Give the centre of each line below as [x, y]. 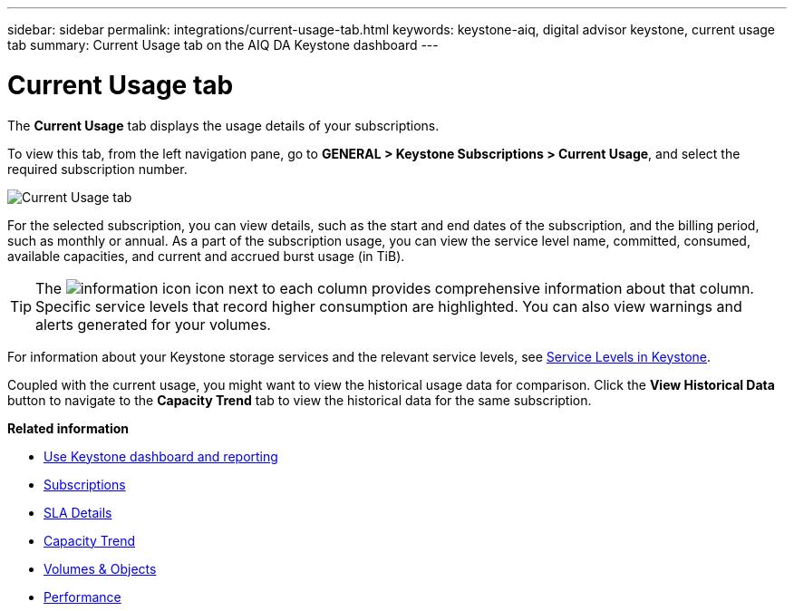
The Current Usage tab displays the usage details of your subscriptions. [223, 125]
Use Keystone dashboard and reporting [161, 456]
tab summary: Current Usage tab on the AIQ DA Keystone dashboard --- [223, 45]
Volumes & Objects [100, 568]
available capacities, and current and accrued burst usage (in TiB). [206, 256]
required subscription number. [97, 169]
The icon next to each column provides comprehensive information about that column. [395, 288]
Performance [82, 596]
